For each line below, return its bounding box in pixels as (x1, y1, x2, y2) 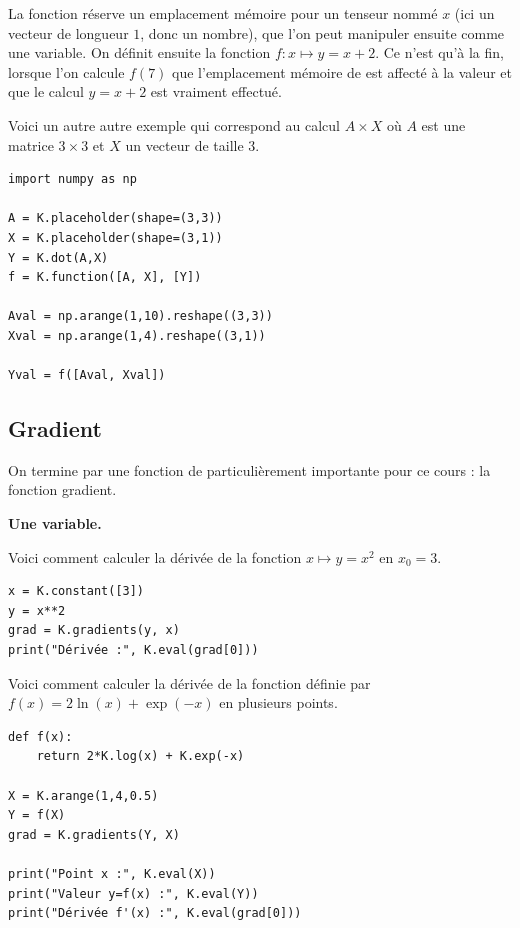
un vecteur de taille (125, 134, 244, 155)
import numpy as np (8, 172, 137, 187)
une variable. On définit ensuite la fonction (8, 42, 271, 63)
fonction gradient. (8, 479, 117, 500)
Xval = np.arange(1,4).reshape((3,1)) (8, 328, 266, 343)
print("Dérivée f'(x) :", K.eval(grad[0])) (8, 906, 302, 921)
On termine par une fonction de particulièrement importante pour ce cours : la (8, 459, 491, 480)
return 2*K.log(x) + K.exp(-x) (36, 749, 245, 764)
